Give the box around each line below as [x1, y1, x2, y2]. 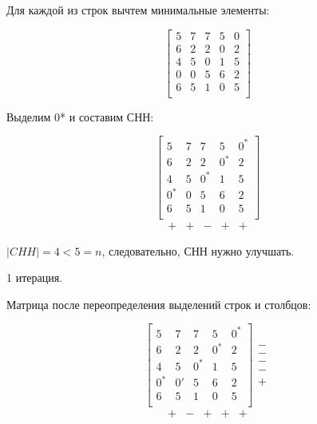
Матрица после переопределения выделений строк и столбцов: [6, 295, 311, 312]
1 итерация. [6, 269, 63, 286]
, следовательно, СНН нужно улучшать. [101, 242, 295, 259]
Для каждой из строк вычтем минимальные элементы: [6, 2, 270, 18]
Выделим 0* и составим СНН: [6, 108, 154, 125]
